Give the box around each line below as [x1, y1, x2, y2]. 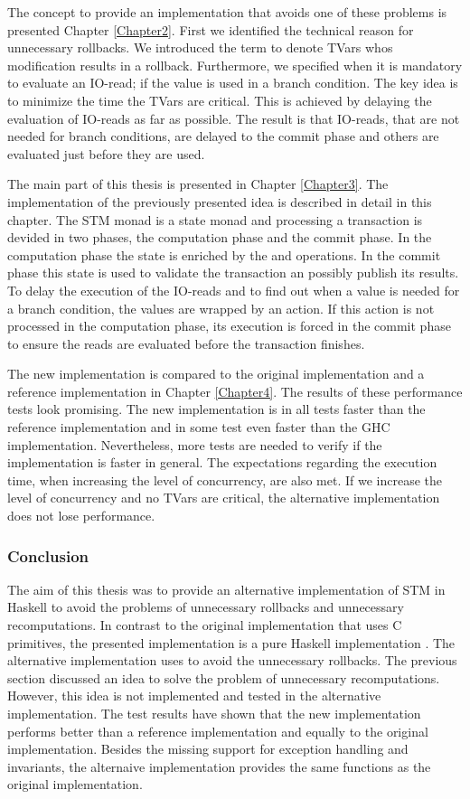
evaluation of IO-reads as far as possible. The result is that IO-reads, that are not [7, 108, 460, 127]
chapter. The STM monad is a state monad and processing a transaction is [7, 210, 423, 229]
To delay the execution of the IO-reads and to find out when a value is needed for [7, 280, 460, 299]
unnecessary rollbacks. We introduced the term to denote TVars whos [7, 38, 393, 57]
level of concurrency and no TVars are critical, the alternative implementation [7, 488, 440, 507]
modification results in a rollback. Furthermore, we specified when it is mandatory [7, 55, 463, 74]
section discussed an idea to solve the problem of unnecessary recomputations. [7, 668, 440, 687]
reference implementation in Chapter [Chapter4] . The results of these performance [7, 381, 463, 400]
